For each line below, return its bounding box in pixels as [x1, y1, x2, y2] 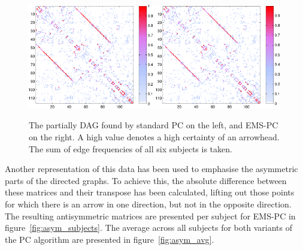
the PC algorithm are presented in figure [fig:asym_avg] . [5, 233, 214, 245]
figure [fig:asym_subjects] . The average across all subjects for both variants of [5, 221, 292, 234]
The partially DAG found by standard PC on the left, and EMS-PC [29, 119, 278, 131]
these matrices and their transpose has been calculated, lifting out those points [5, 186, 295, 198]
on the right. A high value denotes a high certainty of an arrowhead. [29, 131, 280, 143]
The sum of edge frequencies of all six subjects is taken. [29, 142, 232, 155]
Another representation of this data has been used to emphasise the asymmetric [5, 162, 298, 175]
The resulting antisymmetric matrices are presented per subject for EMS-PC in [5, 209, 296, 222]
